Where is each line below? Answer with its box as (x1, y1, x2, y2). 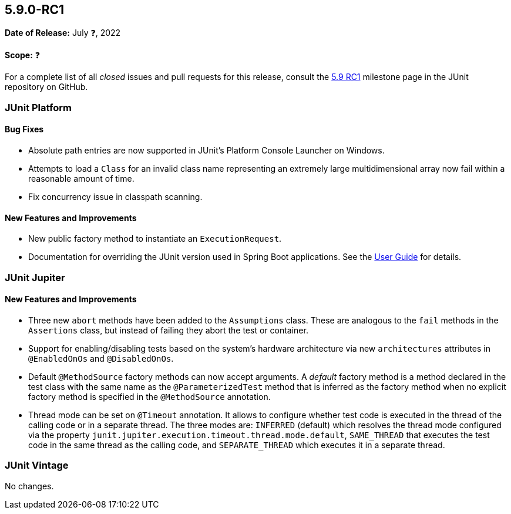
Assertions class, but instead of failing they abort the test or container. (28, 325, 308, 335)
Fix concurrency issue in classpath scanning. (28, 192, 203, 202)
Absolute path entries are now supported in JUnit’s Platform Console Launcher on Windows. (28, 145, 385, 156)
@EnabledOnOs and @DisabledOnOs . (28, 353, 174, 363)
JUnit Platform (5, 101, 72, 114)
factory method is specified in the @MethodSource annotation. (28, 391, 271, 402)
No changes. (5, 480, 54, 491)
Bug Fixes (5, 124, 44, 135)
